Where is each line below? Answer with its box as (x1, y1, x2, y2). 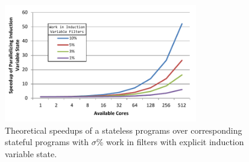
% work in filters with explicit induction (96, 136, 244, 148)
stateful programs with (5, 136, 89, 148)
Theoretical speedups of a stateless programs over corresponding (5, 123, 242, 136)
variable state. (5, 148, 57, 160)
